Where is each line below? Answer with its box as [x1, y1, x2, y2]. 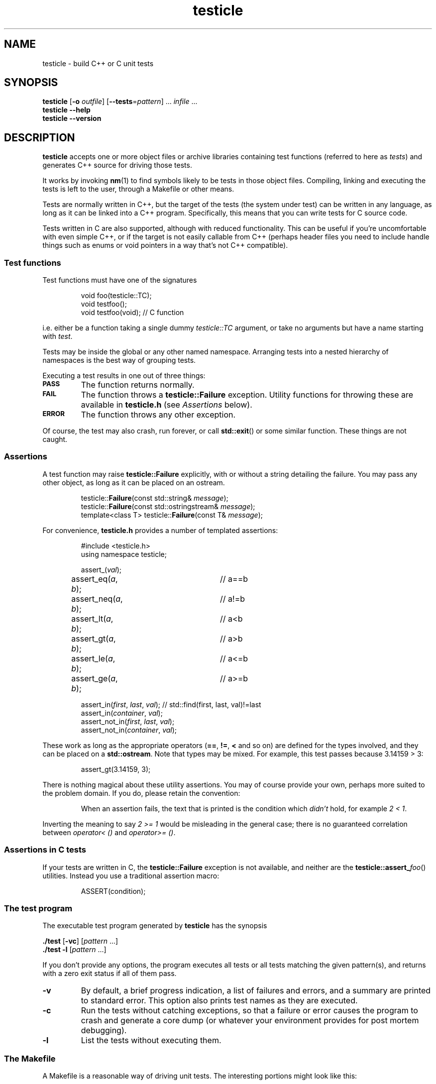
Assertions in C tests [4, 845, 86, 855]
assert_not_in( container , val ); [81, 725, 177, 734]
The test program [4, 903, 73, 913]
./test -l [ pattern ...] [42, 945, 107, 954]
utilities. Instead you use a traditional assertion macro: [42, 871, 219, 880]
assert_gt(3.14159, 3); [81, 764, 151, 773]
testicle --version [42, 114, 102, 123]
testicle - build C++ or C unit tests [42, 59, 154, 68]
